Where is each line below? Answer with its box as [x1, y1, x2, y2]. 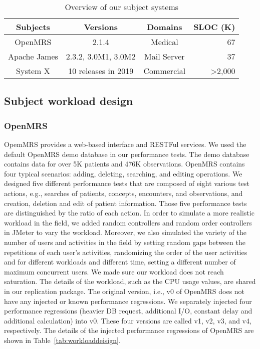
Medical [151, 36, 178, 47]
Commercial [143, 65, 186, 76]
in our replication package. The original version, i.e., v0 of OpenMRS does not [4, 285, 245, 296]
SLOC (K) [193, 21, 235, 32]
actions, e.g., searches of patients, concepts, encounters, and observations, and [4, 187, 243, 198]
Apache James [8, 50, 58, 62]
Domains [147, 21, 182, 32]
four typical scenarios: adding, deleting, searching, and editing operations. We [4, 168, 242, 178]
